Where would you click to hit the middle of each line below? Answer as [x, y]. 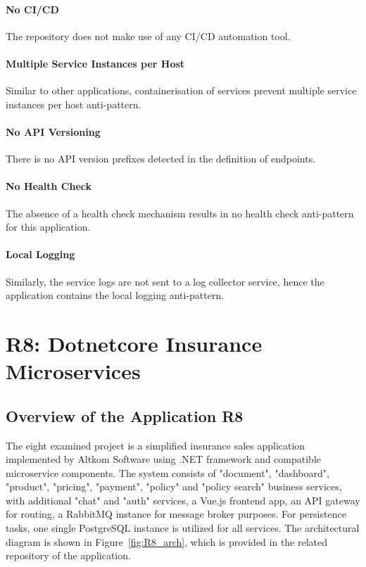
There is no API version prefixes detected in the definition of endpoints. [161, 159]
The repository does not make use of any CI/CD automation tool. [148, 36]
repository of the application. [68, 555]
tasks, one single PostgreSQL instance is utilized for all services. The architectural [183, 528]
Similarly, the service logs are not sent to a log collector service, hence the [165, 281]
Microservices [73, 371]
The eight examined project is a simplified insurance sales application [156, 445]
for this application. [48, 227]
